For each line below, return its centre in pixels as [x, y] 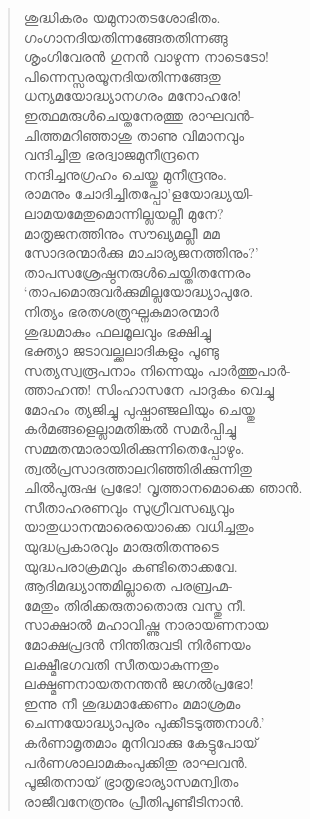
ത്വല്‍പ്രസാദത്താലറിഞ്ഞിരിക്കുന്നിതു [137, 467]
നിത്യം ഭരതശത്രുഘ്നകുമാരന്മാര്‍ [121, 310]
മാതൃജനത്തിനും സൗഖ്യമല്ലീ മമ [121, 232]
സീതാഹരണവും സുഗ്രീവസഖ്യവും [129, 506]
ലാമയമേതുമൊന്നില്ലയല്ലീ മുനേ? [123, 212]
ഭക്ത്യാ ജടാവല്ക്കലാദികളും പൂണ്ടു [121, 350]
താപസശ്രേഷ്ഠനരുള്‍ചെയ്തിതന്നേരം [137, 271]
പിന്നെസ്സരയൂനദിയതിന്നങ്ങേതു [122, 75]
